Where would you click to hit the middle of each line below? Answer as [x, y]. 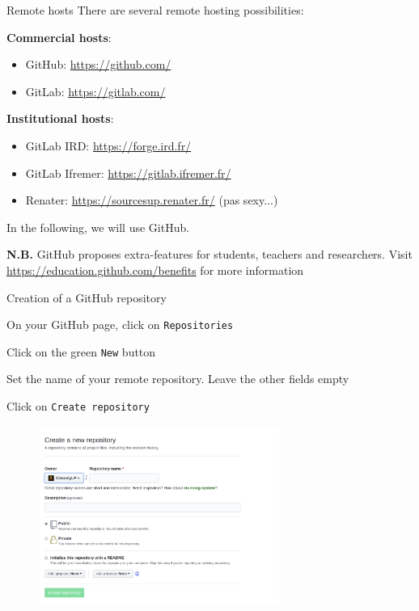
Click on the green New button [81, 351]
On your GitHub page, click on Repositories [120, 324]
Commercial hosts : [59, 37]
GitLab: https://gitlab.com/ [95, 91]
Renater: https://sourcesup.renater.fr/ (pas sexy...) [152, 200]
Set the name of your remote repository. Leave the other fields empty [178, 379]
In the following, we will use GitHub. [98, 227]
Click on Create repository [78, 406]
